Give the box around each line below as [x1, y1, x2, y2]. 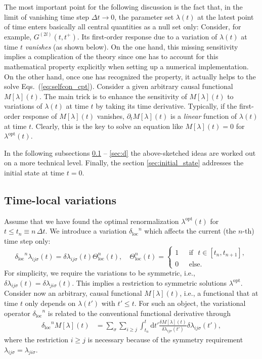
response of [22, 110, 57, 121]
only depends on [25, 298, 76, 308]
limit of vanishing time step [4, 11, 90, 22]
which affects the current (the [144, 226, 236, 236]
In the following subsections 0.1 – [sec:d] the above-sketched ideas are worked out [4, 147, 256, 158]
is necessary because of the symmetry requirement [88, 334, 243, 344]
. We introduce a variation [45, 226, 127, 236]
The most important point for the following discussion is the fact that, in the [4, 2, 243, 12]
